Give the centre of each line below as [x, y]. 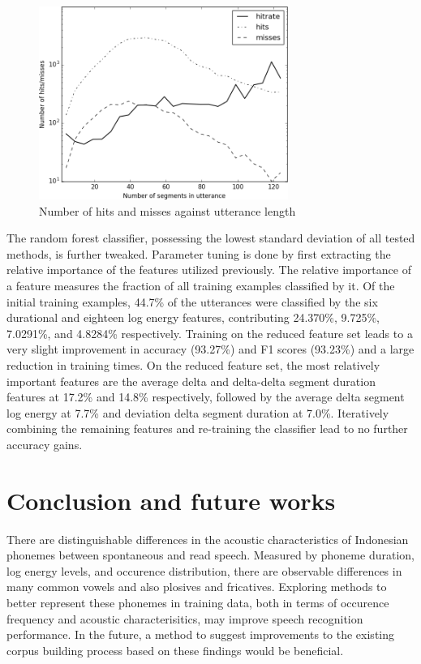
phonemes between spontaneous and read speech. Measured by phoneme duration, [210, 555]
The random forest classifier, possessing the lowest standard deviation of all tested [211, 238]
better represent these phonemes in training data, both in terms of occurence [198, 603]
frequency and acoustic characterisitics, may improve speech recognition [185, 618]
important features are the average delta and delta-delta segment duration [191, 381]
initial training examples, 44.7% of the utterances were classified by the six [192, 301]
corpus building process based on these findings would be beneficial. [175, 650]
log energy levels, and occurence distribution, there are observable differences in [204, 570]
